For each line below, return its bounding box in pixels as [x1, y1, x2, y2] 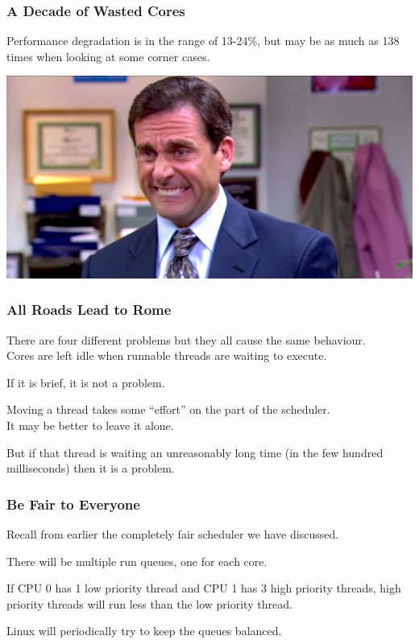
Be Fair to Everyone [6, 493, 140, 514]
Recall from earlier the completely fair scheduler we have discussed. [6, 525, 339, 542]
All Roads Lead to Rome [6, 299, 172, 320]
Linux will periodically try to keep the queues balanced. [6, 622, 282, 639]
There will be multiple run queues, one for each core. [6, 552, 268, 569]
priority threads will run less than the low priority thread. [6, 595, 292, 612]
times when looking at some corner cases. [6, 47, 210, 64]
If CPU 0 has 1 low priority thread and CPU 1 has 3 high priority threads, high [6, 580, 401, 597]
